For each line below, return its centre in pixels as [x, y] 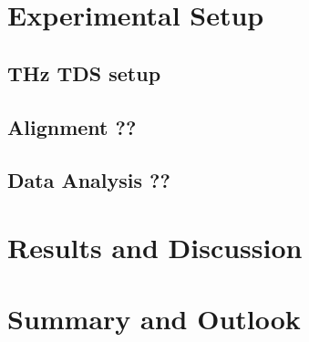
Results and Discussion [155, 247]
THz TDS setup [84, 73]
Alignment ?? [72, 126]
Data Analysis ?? [89, 180]
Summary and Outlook [154, 319]
